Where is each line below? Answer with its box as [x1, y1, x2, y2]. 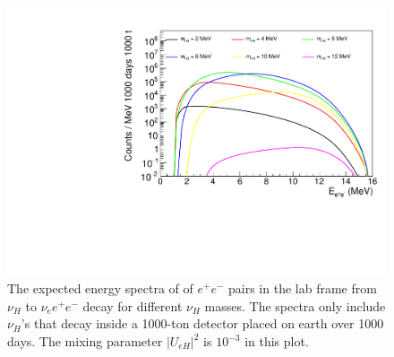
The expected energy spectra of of [7, 279, 193, 298]
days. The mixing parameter [7, 332, 163, 351]
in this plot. [244, 332, 309, 351]
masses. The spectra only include [204, 296, 386, 315]
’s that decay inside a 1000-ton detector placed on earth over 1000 [21, 314, 384, 333]
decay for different [82, 296, 183, 315]
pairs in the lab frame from [228, 279, 377, 298]
